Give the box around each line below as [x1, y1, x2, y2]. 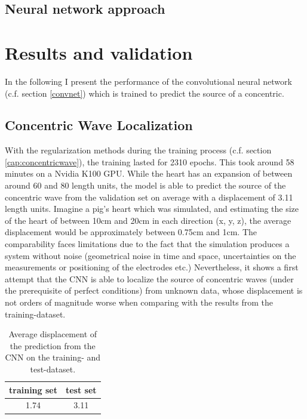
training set [9, 383, 57, 396]
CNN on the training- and [5, 351, 101, 363]
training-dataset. [5, 307, 66, 320]
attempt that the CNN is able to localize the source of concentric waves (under [5, 272, 294, 285]
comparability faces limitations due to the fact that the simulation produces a [5, 238, 290, 250]
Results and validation [5, 40, 193, 64]
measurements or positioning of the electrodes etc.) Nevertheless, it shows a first [5, 261, 299, 273]
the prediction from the [10, 339, 96, 352]
